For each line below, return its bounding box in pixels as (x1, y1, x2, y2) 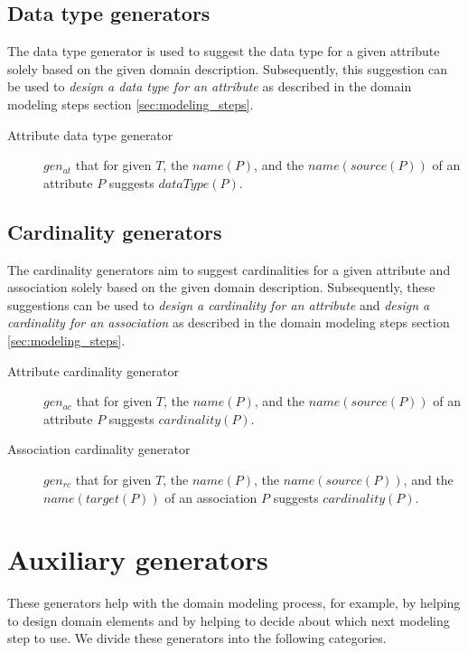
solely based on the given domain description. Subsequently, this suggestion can (7, 59, 448, 78)
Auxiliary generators (7, 541, 268, 578)
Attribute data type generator (7, 125, 173, 144)
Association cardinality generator (7, 440, 191, 459)
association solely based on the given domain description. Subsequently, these (7, 278, 435, 297)
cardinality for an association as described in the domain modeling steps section (7, 313, 450, 332)
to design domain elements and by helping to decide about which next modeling (7, 610, 450, 629)
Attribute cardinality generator (7, 361, 179, 380)
